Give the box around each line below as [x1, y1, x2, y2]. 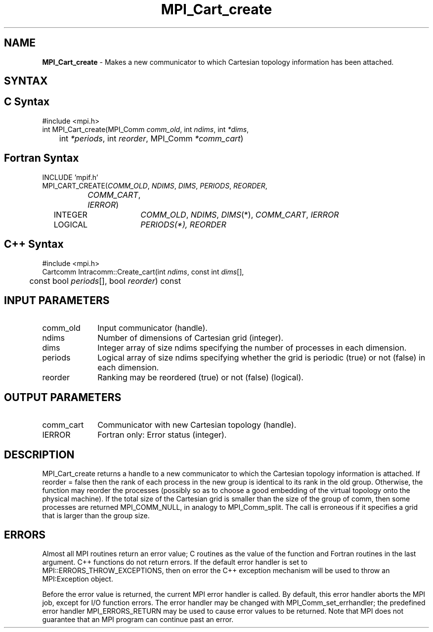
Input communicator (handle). [97, 323, 208, 333]
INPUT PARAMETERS [4, 294, 110, 307]
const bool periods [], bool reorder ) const [29, 275, 181, 286]
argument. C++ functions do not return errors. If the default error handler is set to [42, 557, 307, 566]
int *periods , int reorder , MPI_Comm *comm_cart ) [59, 133, 244, 143]
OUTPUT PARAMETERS [4, 391, 122, 404]
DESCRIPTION [4, 448, 75, 461]
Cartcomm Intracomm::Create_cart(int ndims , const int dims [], [42, 267, 244, 276]
